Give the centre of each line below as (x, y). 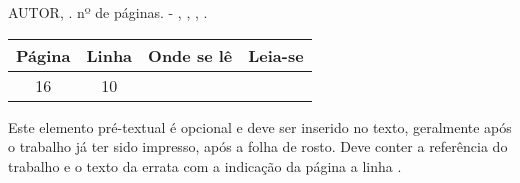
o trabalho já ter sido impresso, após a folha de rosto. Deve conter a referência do (258, 146)
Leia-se (276, 55)
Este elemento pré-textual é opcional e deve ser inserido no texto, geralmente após (260, 126)
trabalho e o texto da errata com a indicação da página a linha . (205, 165)
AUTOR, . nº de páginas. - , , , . (108, 12)
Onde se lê (190, 55)
